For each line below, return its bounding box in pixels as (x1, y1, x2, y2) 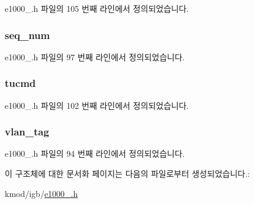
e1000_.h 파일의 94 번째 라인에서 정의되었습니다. (5, 147, 185, 160)
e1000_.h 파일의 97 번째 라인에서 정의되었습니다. (5, 50, 185, 63)
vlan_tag (5, 124, 49, 139)
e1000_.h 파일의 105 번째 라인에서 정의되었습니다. (5, 2, 189, 14)
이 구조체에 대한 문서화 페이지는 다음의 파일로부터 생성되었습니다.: (5, 167, 250, 180)
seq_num (5, 27, 50, 42)
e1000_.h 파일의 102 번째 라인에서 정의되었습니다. (5, 99, 189, 111)
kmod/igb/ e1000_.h (5, 187, 78, 199)
